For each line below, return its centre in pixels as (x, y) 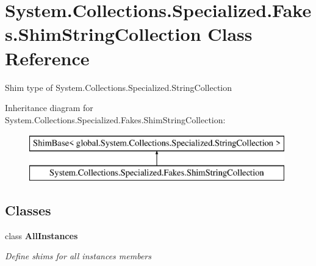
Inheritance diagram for (49, 108)
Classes (28, 210)
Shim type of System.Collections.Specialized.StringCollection (119, 87)
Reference (47, 58)
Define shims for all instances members (78, 256)
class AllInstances (41, 235)
